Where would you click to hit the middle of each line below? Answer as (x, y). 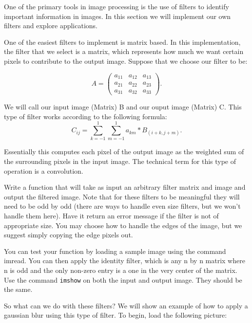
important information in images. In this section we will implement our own (117, 16)
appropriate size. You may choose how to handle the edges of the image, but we (123, 225)
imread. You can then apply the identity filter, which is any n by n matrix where (125, 260)
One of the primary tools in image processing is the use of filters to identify (116, 6)
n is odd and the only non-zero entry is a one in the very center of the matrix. (121, 270)
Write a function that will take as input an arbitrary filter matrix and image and (125, 187)
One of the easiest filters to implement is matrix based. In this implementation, (122, 42)
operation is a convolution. (44, 170)
